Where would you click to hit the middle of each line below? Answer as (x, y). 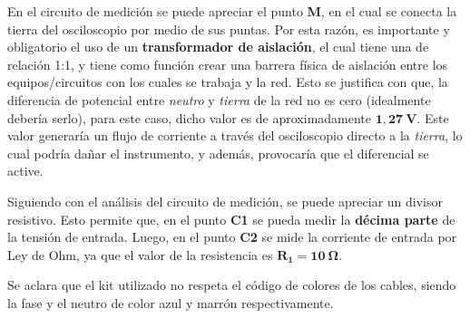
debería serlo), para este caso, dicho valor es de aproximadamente (190, 117)
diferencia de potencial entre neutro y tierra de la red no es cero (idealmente (219, 99)
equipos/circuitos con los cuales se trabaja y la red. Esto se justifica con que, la (228, 82)
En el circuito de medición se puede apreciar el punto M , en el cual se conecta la (232, 11)
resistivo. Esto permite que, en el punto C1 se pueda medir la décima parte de (231, 219)
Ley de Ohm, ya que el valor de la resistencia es (140, 254)
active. (25, 171)
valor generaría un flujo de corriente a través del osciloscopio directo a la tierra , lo (235, 135)
